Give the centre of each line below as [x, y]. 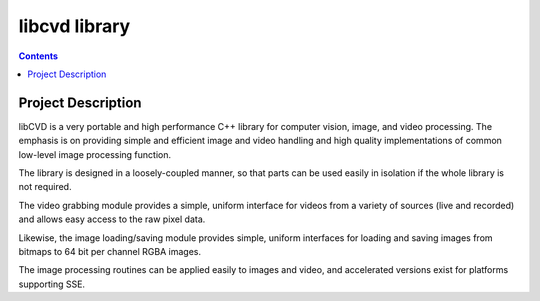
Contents [38, 56]
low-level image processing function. [95, 154]
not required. [45, 187]
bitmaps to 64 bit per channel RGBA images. [110, 251]
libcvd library [74, 26]
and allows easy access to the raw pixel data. [112, 219]
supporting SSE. [51, 284]
